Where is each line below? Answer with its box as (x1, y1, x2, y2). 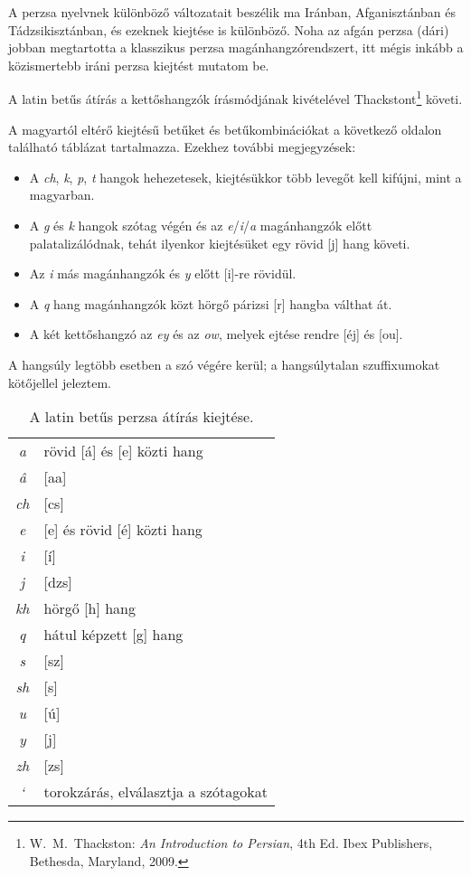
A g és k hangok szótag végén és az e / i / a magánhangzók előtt (29, 216, 372, 234)
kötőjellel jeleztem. (8, 372, 111, 391)
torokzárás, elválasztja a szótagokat (43, 781, 268, 803)
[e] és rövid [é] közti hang (43, 519, 203, 541)
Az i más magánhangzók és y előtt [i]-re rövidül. (29, 264, 297, 283)
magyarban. (29, 185, 95, 204)
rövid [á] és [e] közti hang (43, 440, 203, 462)
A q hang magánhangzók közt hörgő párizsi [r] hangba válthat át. (29, 294, 392, 313)
